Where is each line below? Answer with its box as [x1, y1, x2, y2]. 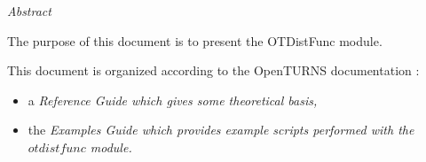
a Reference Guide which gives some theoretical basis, [28, 90, 318, 109]
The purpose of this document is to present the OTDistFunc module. [7, 31, 383, 50]
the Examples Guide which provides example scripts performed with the [28, 120, 414, 139]
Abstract [7, 2, 51, 19]
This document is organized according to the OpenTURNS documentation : [7, 61, 420, 80]
